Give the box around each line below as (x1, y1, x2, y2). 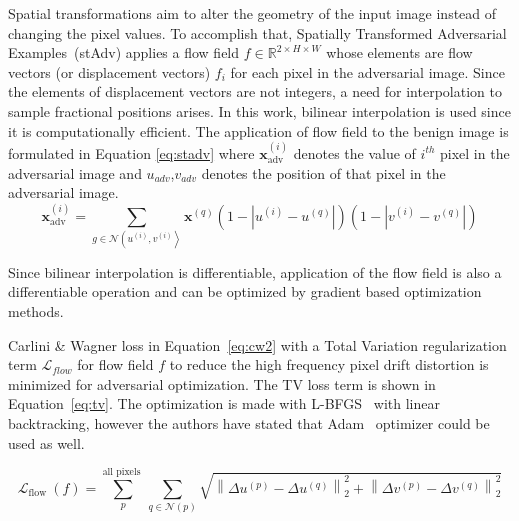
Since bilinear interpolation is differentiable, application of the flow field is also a (8, 261, 502, 282)
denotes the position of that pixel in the (201, 162, 446, 183)
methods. (8, 301, 64, 322)
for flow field (77, 354, 154, 375)
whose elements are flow (326, 42, 473, 63)
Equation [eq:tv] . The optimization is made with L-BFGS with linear (8, 393, 440, 414)
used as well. (8, 432, 85, 453)
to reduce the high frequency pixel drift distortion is (169, 354, 489, 375)
